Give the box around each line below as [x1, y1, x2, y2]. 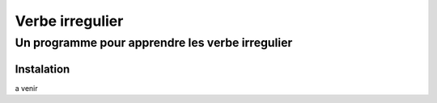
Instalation [15, 62, 70, 76]
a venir [15, 83, 38, 93]
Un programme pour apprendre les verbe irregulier [15, 35, 293, 50]
